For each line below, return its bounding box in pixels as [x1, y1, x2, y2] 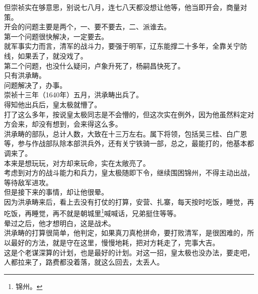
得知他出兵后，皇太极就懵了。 [4, 99, 101, 109]
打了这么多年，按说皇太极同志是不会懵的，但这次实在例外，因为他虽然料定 [4, 109, 247, 119]
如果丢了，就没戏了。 [17, 50, 87, 61]
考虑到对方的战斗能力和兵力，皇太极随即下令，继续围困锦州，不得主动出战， [4, 167, 254, 178]
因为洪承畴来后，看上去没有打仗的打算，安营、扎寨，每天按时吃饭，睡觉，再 [4, 196, 254, 207]
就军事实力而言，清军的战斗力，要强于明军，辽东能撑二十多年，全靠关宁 [4, 41, 240, 51]
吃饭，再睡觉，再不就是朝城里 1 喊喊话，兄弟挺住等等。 [4, 207, 181, 219]
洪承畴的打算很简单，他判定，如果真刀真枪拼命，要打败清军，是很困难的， [4, 227, 247, 238]
